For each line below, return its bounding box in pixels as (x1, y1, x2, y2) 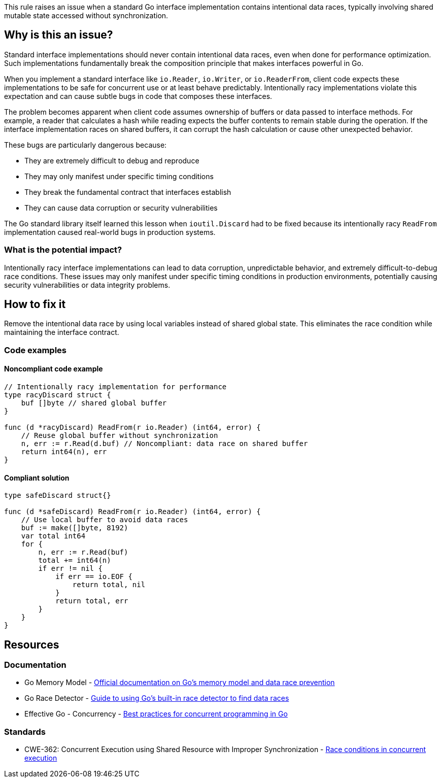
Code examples (4, 345, 67, 355)
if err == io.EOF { (55, 572, 132, 581)
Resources (4, 638, 59, 651)
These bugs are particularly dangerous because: (4, 140, 167, 149)
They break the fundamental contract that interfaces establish (24, 187, 231, 196)
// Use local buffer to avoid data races (21, 516, 188, 524)
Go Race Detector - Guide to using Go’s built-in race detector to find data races (24, 694, 289, 703)
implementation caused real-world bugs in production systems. (4, 227, 216, 236)
